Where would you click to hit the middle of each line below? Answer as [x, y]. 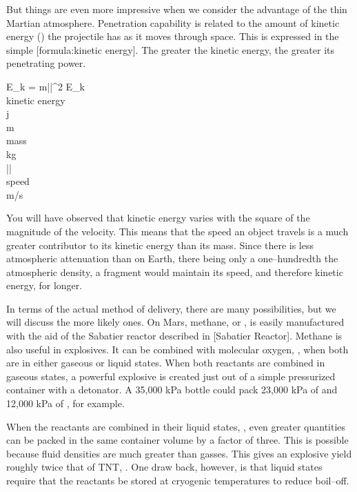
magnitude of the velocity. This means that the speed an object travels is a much [177, 231]
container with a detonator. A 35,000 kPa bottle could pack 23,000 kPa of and [172, 390]
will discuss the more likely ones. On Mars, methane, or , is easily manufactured [175, 322]
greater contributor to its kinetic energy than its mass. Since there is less [160, 245]
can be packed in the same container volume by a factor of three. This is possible [177, 440]
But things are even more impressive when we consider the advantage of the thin [177, 9]
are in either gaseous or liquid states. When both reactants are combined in [166, 363]
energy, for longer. [44, 285]
